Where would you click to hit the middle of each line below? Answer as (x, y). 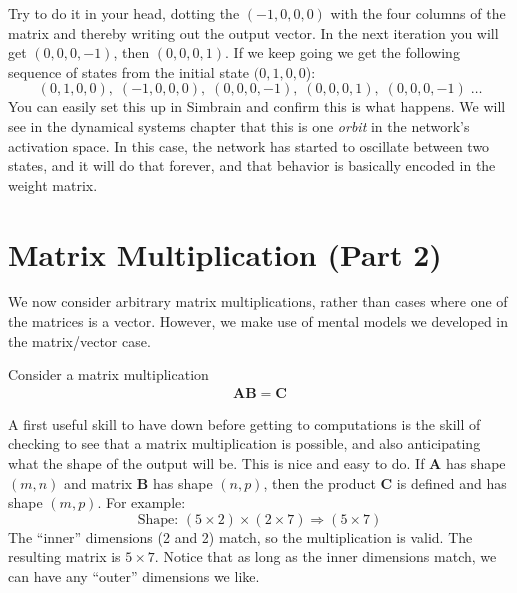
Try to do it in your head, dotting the (124, 13)
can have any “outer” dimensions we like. (134, 576)
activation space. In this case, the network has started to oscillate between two (249, 145)
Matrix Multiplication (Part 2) (225, 253)
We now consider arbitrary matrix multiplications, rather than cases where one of (258, 301)
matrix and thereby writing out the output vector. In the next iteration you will (253, 32)
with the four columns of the (418, 13)
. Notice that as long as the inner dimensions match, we (325, 556)
